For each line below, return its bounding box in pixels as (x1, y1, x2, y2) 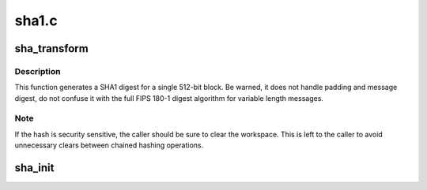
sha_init (14, 162, 55, 175)
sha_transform (14, 42, 89, 55)
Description (14, 65, 61, 76)
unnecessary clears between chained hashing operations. (14, 140, 204, 150)
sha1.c (14, 12, 59, 29)
